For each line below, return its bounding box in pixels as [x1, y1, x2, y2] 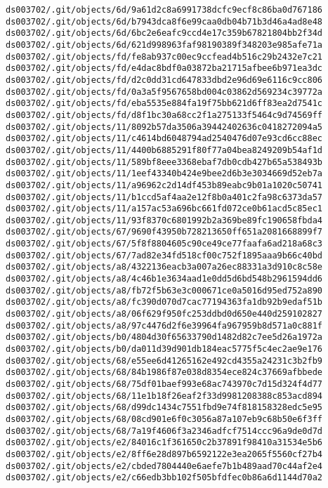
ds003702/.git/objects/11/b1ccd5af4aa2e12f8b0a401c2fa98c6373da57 [6, 192, 323, 202]
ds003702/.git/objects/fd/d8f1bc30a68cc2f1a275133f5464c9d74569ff [6, 110, 323, 120]
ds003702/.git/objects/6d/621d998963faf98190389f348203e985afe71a [6, 39, 323, 50]
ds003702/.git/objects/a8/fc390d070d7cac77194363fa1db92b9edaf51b [6, 297, 323, 308]
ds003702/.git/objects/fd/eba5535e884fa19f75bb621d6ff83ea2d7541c [6, 98, 323, 109]
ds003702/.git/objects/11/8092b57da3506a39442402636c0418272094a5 [6, 121, 323, 132]
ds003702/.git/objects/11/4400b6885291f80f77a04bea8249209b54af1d [6, 145, 323, 155]
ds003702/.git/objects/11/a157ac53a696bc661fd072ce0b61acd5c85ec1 [6, 204, 323, 214]
